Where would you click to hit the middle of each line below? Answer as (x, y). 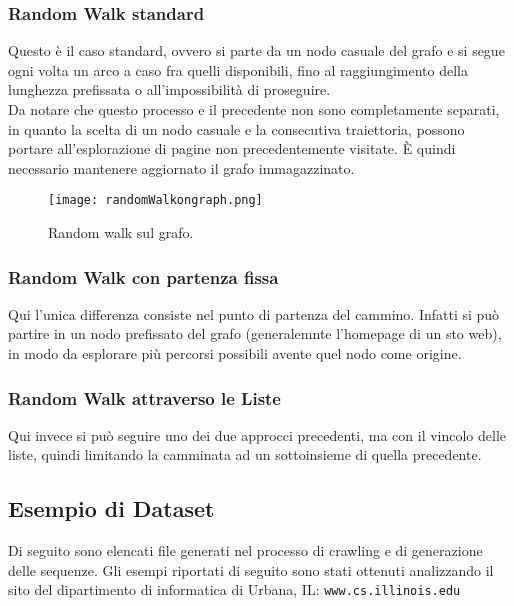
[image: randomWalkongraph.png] (155, 200)
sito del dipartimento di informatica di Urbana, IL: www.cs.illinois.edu (234, 589)
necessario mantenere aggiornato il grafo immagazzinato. (181, 167)
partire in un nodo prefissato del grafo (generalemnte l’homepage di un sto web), (255, 333)
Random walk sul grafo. (121, 232)
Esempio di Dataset (111, 508)
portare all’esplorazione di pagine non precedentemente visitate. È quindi (232, 148)
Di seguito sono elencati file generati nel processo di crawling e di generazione (245, 550)
